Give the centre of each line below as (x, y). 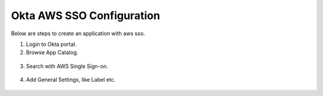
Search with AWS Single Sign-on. (67, 66)
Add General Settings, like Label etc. (71, 80)
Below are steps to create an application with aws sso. (78, 33)
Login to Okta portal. (51, 44)
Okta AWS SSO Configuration (86, 16)
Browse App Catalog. (52, 52)
